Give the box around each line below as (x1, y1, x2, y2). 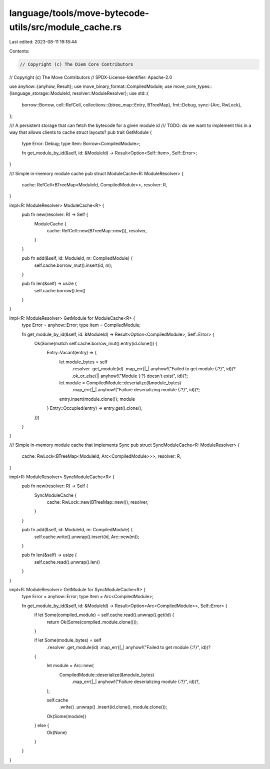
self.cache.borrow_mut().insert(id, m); (34, 262, 112, 268)
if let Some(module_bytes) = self (34, 637, 102, 643)
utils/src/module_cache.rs (9, 21, 122, 32)
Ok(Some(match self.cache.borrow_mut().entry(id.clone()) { (34, 340, 157, 347)
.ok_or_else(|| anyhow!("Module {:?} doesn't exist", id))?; (71, 373, 188, 379)
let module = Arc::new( (46, 663, 94, 669)
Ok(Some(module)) (46, 713, 86, 719)
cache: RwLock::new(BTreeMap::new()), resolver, (46, 499, 148, 505)
